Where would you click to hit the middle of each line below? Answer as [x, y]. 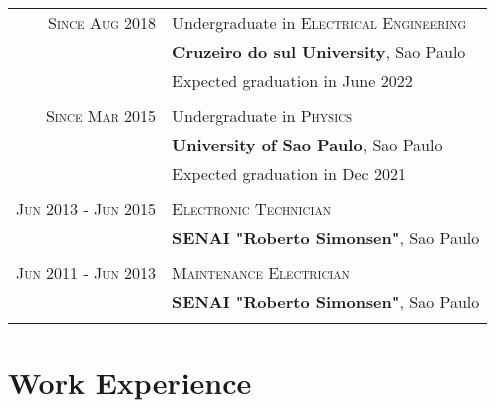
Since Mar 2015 [101, 115]
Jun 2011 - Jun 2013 [86, 272]
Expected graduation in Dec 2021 [289, 173]
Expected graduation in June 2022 [292, 80]
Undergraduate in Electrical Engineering [319, 22]
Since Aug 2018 [102, 22]
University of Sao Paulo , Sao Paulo [307, 144]
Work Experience [130, 382]
